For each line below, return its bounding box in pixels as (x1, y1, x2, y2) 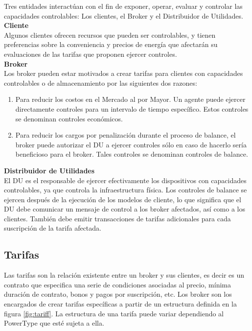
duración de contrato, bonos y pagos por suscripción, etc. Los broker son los (4, 289, 232, 299)
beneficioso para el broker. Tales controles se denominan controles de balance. (15, 149, 248, 159)
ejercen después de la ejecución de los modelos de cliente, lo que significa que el (4, 194, 241, 204)
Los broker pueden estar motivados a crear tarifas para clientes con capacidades (4, 68, 243, 78)
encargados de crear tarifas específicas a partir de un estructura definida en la (4, 299, 237, 309)
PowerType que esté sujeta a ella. (4, 318, 104, 328)
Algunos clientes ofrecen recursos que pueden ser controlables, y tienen (4, 29, 216, 40)
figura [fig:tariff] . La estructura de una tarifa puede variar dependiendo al (4, 308, 224, 318)
